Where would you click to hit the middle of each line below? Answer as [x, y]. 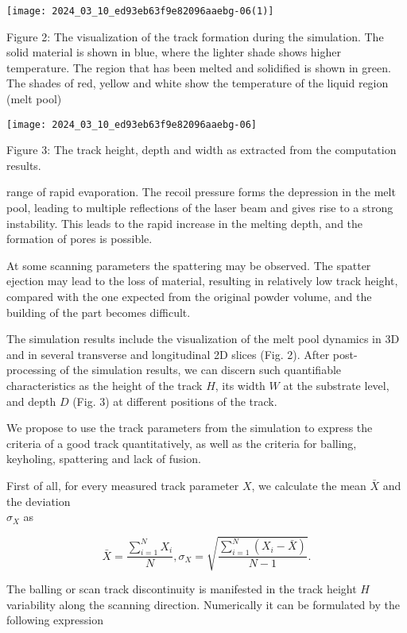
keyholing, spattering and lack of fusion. [104, 459]
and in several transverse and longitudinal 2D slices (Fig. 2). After [168, 354]
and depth [31, 401]
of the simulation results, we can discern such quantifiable [201, 370]
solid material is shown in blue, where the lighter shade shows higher [174, 52]
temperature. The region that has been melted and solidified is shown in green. [199, 67]
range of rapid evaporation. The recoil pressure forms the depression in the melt [201, 192]
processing [31, 370]
